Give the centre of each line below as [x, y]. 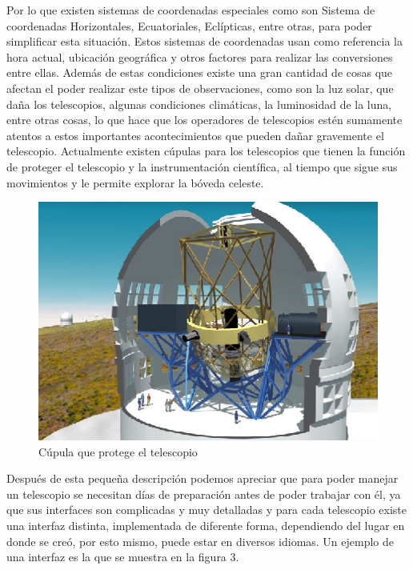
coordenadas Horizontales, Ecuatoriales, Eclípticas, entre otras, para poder [189, 25]
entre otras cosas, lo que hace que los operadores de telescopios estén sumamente [204, 120]
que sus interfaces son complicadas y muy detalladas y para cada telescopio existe [206, 510]
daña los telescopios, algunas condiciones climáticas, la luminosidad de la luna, [199, 104]
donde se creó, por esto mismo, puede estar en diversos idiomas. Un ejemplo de [200, 541]
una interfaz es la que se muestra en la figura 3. [123, 557]
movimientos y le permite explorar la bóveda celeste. [135, 182]
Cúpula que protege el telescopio [118, 451]
